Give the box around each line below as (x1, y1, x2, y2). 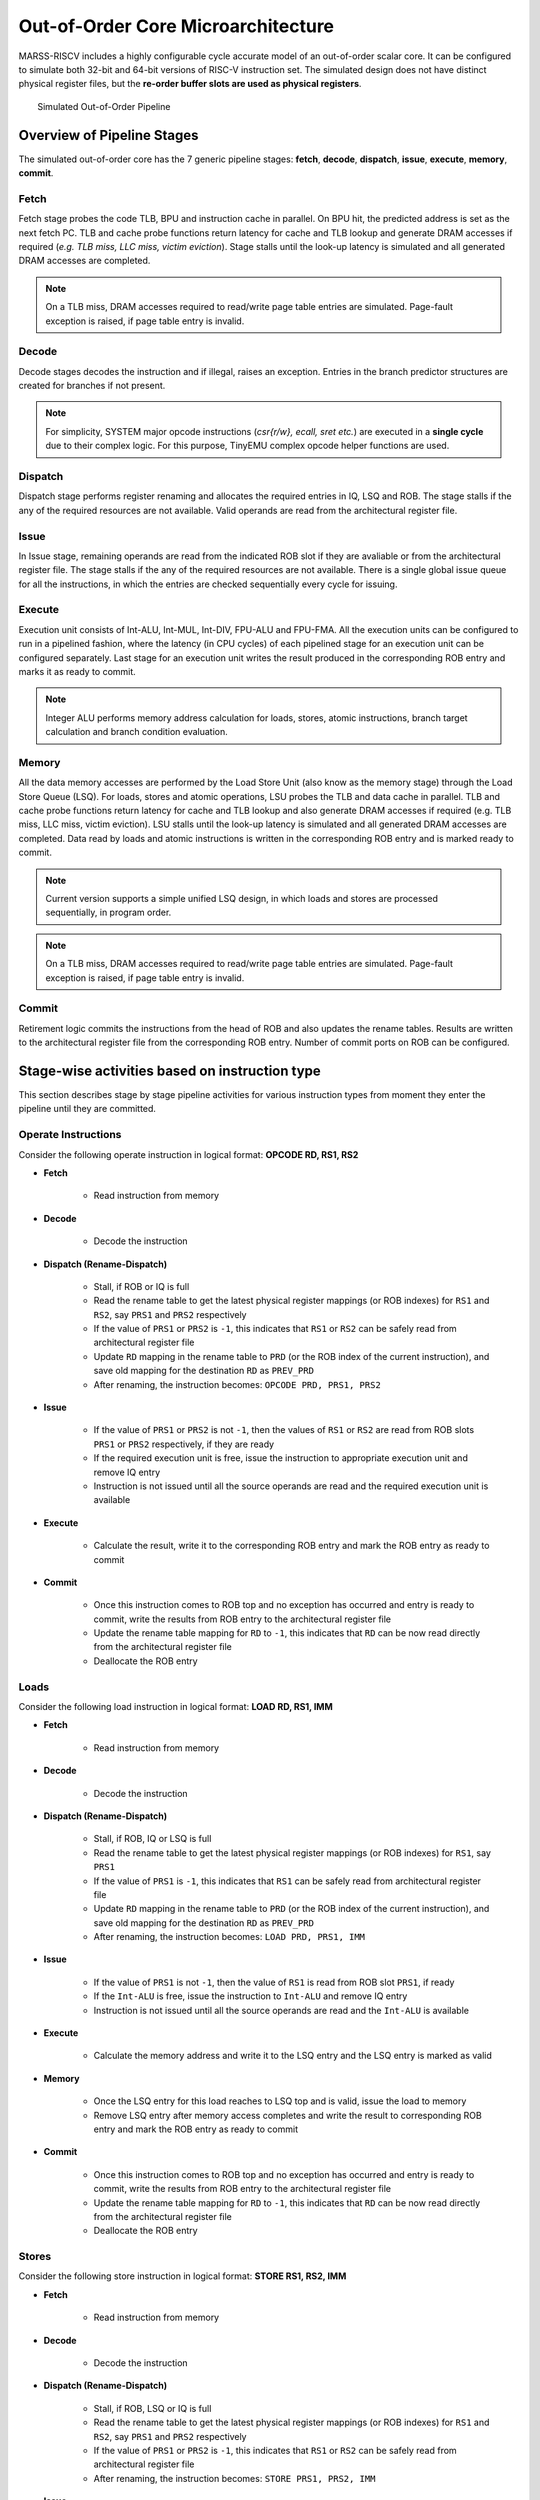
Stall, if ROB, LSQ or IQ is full (93, 2402, 212, 2414)
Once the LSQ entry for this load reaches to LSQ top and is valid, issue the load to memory (93, 2095, 467, 2107)
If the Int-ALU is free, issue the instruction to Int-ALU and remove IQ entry (93, 1990, 408, 2002)
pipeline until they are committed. (18, 1103, 157, 1115)
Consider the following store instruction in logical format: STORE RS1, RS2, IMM (18, 2270, 347, 2282)
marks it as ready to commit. (18, 665, 137, 677)
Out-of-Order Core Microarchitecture (18, 15, 335, 37)
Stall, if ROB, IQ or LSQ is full (93, 1833, 212, 1845)
